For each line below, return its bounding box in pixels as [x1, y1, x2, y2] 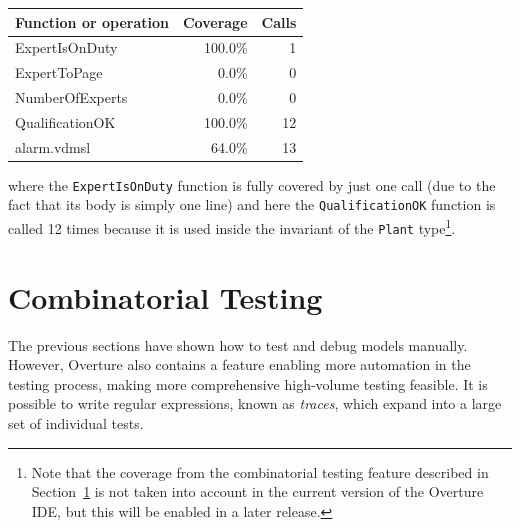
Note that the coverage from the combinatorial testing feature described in [31, 461, 489, 482]
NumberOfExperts [15, 87, 128, 108]
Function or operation [15, 11, 169, 32]
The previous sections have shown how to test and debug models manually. [8, 334, 468, 355]
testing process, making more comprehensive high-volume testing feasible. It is [8, 373, 488, 394]
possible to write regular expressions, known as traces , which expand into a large [8, 393, 502, 414]
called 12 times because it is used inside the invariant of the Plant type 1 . [8, 215, 456, 238]
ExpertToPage [15, 62, 103, 83]
